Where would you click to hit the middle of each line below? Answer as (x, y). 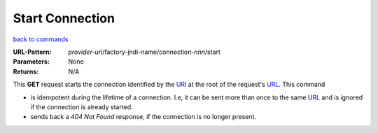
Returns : (26, 71)
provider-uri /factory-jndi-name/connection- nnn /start (144, 52)
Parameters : (31, 62)
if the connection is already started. (82, 107)
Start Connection (64, 18)
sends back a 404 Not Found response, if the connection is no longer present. (143, 117)
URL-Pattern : (32, 52)
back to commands (41, 39)
